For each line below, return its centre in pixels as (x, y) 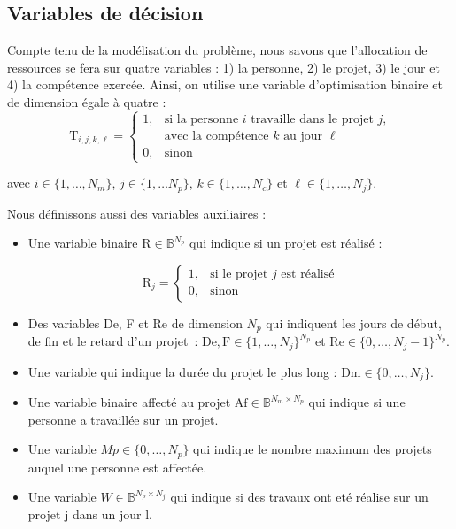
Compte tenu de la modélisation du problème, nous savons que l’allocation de (217, 50)
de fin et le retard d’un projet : (113, 341)
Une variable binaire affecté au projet (129, 402)
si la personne (201, 119)
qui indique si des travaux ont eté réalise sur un (299, 497)
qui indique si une (357, 402)
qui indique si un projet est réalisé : (286, 243)
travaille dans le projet (312, 119)
